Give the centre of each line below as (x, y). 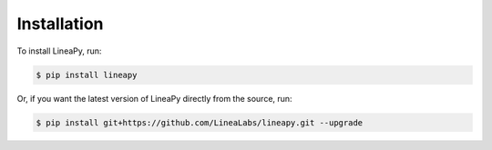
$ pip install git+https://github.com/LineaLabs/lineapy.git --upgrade (200, 122)
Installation (60, 24)
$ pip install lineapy (87, 75)
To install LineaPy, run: (59, 51)
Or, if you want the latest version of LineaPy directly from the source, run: (154, 98)
